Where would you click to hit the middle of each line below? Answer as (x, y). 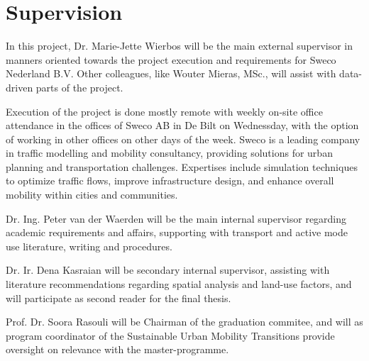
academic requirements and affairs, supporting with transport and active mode (177, 232)
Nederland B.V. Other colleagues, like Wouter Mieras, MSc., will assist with (171, 73)
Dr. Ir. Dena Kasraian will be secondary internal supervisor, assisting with (168, 270)
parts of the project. (79, 87)
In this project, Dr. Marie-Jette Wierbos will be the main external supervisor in (180, 46)
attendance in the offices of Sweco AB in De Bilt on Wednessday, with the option (182, 125)
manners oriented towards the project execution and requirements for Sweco (171, 59)
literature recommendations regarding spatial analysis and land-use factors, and (179, 284)
